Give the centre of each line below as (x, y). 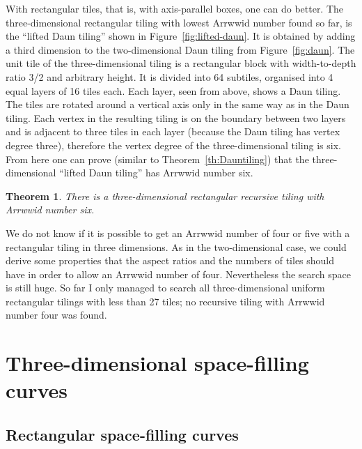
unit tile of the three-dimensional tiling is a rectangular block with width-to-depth (181, 63)
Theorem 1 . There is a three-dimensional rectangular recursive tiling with (165, 196)
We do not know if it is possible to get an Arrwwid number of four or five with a (178, 233)
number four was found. (56, 315)
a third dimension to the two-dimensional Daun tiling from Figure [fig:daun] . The (180, 49)
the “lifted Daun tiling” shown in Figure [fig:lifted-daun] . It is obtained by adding (181, 36)
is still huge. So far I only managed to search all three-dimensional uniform (165, 288)
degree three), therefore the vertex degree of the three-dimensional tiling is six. (173, 145)
